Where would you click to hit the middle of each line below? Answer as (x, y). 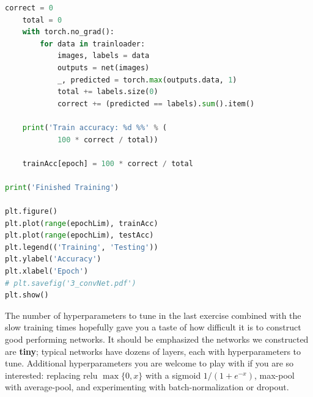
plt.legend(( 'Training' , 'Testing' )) (82, 247)
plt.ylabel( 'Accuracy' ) (53, 259)
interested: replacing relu (51, 375)
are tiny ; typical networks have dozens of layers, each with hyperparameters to (153, 351)
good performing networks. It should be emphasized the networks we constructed (157, 339)
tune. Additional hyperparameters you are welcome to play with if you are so (149, 363)
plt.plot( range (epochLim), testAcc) (79, 235)
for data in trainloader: (93, 44)
